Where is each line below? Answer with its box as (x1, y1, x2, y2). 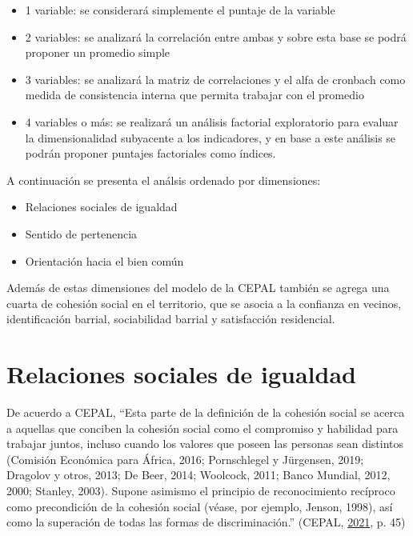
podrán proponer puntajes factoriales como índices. (25, 145, 276, 162)
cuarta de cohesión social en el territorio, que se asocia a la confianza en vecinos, (6, 294, 402, 311)
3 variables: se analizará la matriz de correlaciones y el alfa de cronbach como (25, 70, 406, 87)
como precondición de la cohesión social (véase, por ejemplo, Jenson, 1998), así (6, 498, 393, 514)
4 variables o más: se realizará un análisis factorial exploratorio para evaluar (25, 113, 399, 130)
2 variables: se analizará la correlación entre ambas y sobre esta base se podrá (25, 28, 407, 45)
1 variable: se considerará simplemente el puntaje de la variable (25, 2, 335, 18)
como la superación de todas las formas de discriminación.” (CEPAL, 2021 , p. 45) (6, 514, 406, 530)
